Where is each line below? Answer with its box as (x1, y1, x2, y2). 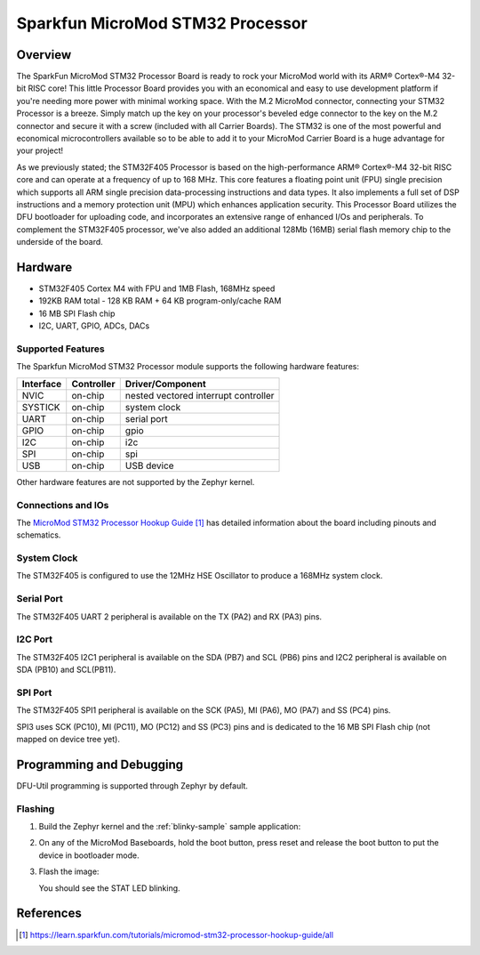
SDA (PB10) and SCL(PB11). (16, 664, 116, 676)
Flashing (16, 802, 55, 814)
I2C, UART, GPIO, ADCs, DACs (38, 320, 150, 331)
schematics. (16, 530, 61, 540)
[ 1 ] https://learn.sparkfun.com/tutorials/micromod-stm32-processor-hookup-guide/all (19, 929, 333, 940)
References (16, 906, 82, 921)
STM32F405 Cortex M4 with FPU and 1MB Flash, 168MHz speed (38, 283, 276, 294)
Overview (16, 47, 72, 62)
